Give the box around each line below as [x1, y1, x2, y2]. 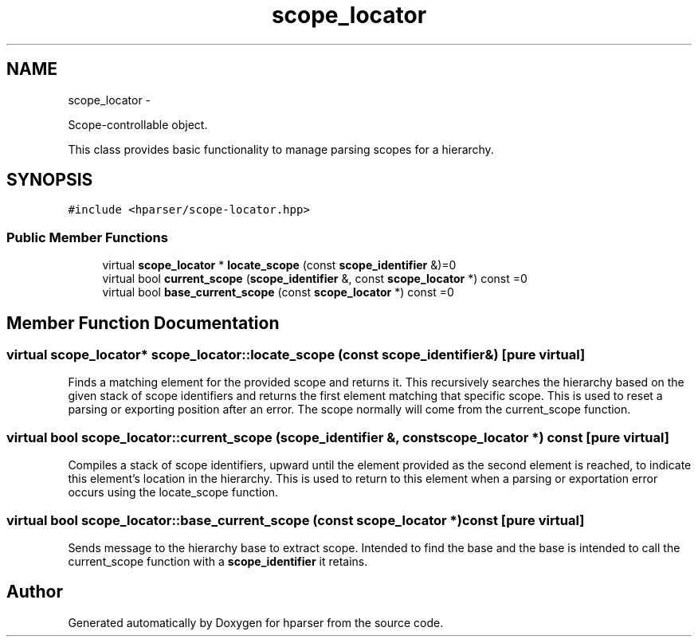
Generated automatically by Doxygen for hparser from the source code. [68, 615, 444, 629]
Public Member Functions [6, 229, 168, 245]
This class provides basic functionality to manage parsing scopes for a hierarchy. [68, 142, 494, 156]
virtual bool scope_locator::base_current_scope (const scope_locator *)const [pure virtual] [6, 512, 585, 528]
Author [6, 582, 63, 602]
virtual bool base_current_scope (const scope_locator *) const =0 [102, 285, 454, 300]
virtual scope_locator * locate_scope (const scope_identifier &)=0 [102, 258, 457, 272]
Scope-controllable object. [68, 117, 208, 131]
